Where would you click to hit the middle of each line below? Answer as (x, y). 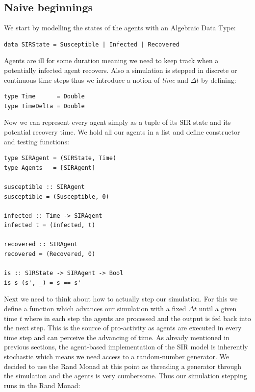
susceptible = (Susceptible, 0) (57, 196)
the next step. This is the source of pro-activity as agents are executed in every (123, 328)
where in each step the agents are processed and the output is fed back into (138, 318)
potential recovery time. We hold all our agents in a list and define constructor (122, 131)
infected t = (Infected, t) (50, 225)
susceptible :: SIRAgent (44, 187)
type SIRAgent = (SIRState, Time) (60, 158)
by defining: (219, 80)
